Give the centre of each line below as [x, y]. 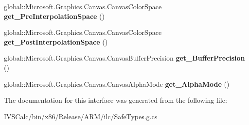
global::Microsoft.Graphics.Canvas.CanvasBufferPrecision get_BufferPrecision [124, 58]
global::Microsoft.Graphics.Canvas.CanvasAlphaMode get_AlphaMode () [117, 84]
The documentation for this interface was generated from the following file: [116, 100]
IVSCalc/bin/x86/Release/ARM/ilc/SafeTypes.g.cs [81, 116]
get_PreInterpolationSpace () [54, 16]
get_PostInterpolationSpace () [56, 41]
